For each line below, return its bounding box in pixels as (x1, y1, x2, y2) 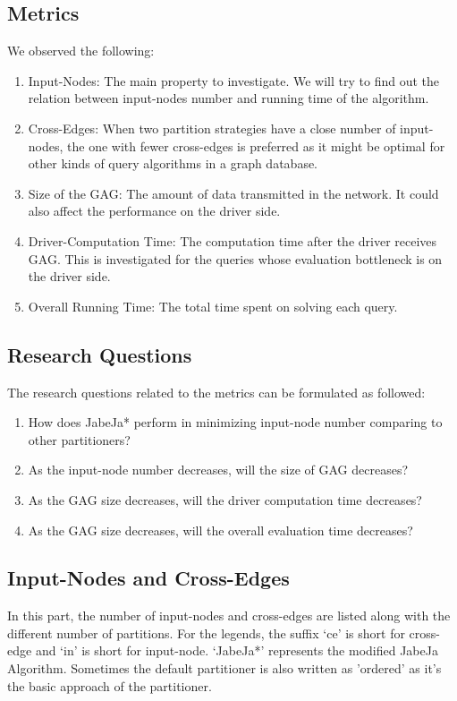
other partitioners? (28, 430, 131, 449)
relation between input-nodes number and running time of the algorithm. (28, 89, 429, 107)
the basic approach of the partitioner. (7, 676, 212, 695)
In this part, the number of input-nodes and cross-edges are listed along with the (7, 606, 451, 625)
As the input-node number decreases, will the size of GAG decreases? (28, 460, 409, 479)
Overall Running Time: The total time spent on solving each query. (28, 296, 398, 315)
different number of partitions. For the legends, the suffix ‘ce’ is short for (7, 623, 405, 642)
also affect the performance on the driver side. (28, 201, 281, 220)
